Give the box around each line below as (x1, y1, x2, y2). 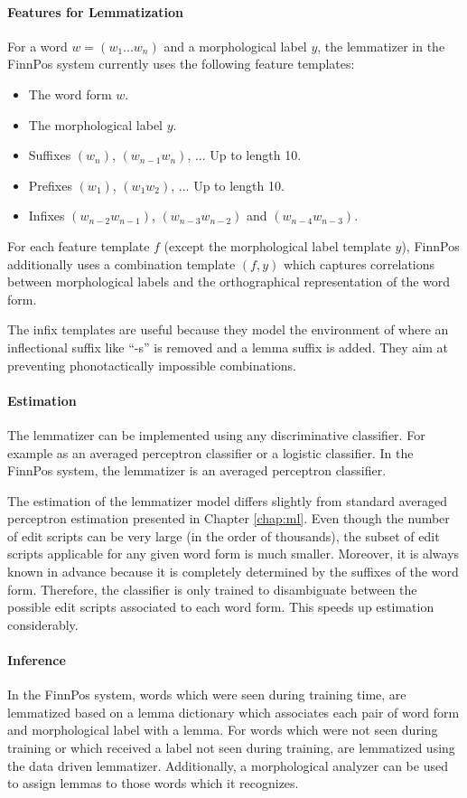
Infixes (28, 206, 65, 225)
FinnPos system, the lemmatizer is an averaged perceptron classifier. (7, 461, 387, 480)
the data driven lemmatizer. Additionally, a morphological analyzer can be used (7, 756, 448, 775)
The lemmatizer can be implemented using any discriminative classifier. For (7, 425, 425, 444)
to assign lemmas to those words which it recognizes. (7, 774, 299, 793)
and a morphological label (163, 36, 307, 55)
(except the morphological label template (163, 236, 391, 255)
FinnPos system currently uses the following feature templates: (7, 54, 355, 73)
